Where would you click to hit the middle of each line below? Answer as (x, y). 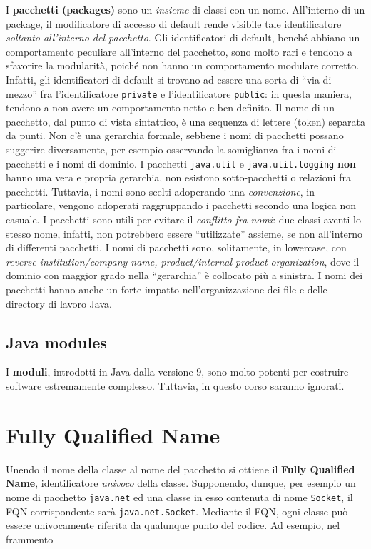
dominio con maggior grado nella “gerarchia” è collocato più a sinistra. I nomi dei (184, 275)
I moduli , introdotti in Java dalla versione (100, 372)
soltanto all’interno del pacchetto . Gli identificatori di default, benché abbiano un (183, 37)
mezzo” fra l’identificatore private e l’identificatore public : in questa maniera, (179, 93)
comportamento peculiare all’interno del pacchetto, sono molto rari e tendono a (179, 51)
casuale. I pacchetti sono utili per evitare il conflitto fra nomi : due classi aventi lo (183, 220)
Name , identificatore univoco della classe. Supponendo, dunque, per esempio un (181, 483)
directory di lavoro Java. (59, 303)
